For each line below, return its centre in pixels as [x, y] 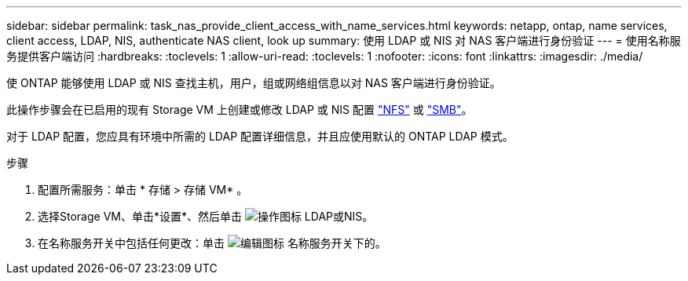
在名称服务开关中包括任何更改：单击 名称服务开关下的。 [212, 243]
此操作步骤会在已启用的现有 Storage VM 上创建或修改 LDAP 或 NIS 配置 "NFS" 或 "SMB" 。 [240, 109]
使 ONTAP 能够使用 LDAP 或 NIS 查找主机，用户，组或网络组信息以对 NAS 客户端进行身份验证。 [254, 83]
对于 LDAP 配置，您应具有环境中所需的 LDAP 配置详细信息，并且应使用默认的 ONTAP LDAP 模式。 [260, 136]
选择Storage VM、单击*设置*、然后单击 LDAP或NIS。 [206, 216]
